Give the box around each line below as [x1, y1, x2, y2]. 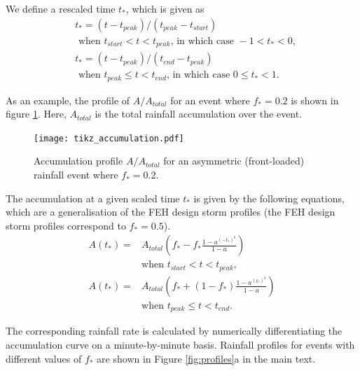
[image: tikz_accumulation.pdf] [34, 133, 184, 143]
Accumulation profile [34, 153, 123, 168]
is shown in [291, 92, 339, 107]
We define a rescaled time [6, 1, 116, 15]
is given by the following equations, [193, 190, 345, 205]
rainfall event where [34, 167, 118, 182]
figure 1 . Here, [6, 106, 67, 121]
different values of [6, 351, 82, 365]
